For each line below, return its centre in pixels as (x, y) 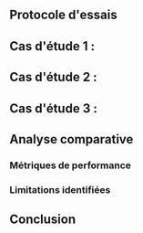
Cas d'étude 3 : (53, 108)
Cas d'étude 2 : (53, 77)
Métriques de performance (71, 165)
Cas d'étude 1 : (52, 46)
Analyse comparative (71, 139)
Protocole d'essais (63, 15)
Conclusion (43, 220)
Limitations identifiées (60, 189)
